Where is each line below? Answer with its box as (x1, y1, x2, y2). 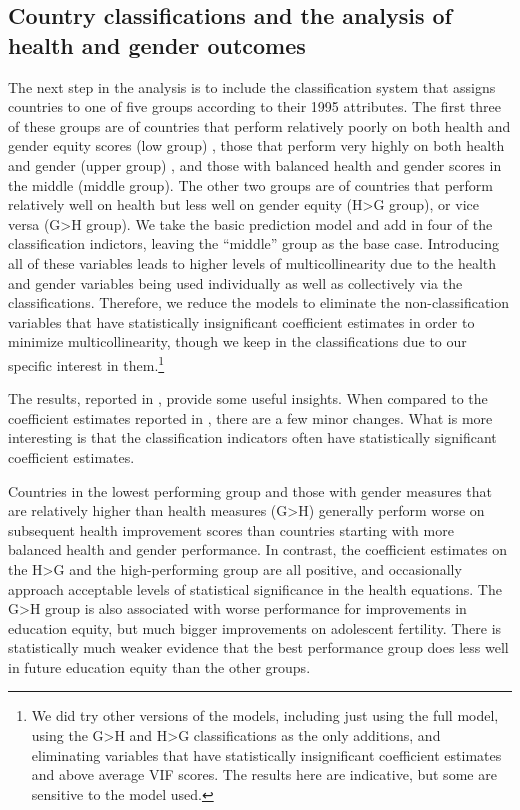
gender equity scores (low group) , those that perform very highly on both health (8, 135, 505, 156)
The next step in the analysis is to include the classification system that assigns (8, 76, 496, 97)
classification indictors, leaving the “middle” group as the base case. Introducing (8, 233, 499, 254)
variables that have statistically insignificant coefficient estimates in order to (8, 311, 475, 332)
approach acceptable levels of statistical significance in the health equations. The (8, 578, 502, 599)
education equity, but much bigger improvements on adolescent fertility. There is (8, 617, 502, 638)
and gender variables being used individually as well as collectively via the (8, 272, 463, 293)
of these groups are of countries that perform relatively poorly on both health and (8, 115, 511, 136)
